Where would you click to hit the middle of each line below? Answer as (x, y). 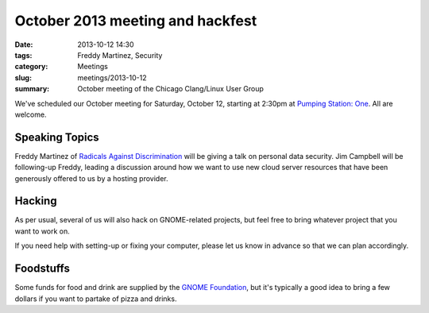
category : (31, 67)
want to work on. (43, 231)
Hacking (36, 201)
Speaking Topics (57, 137)
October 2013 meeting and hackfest (136, 21)
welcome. (31, 114)
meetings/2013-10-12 (112, 77)
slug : (23, 77)
